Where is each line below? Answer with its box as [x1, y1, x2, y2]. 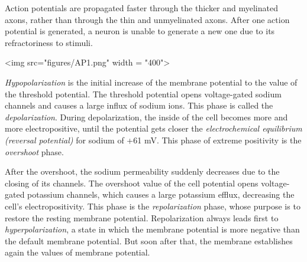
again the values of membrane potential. [5, 246, 150, 258]
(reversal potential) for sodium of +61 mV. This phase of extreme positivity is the [5, 133, 302, 146]
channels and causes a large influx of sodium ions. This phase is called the [5, 99, 273, 112]
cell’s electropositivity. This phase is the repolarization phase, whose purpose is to [5, 199, 300, 212]
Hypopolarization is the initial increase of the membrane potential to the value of [5, 76, 298, 88]
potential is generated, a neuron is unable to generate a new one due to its [5, 25, 275, 37]
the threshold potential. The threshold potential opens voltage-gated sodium [5, 87, 282, 100]
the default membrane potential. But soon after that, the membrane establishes [5, 234, 293, 247]
